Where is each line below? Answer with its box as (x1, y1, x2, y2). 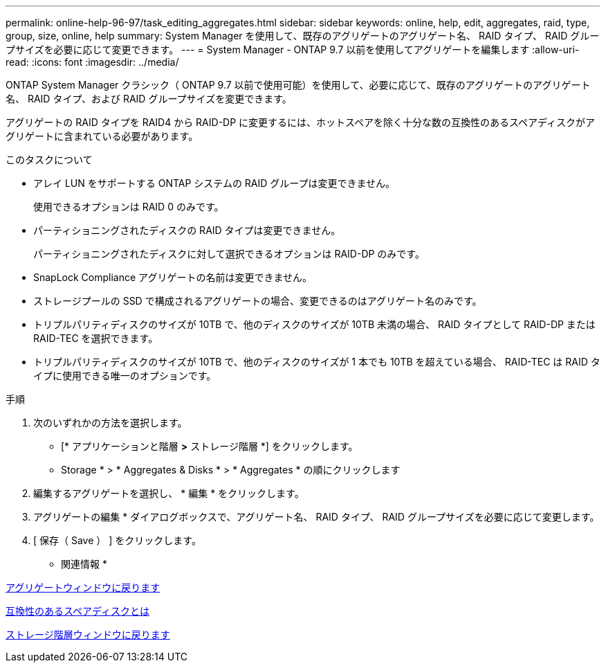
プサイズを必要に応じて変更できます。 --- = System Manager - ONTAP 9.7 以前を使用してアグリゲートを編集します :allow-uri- (6, 44, 580, 55)
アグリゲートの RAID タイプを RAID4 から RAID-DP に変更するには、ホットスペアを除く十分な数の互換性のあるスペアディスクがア (6, 116, 596, 128)
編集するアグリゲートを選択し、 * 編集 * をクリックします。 (33, 487, 304, 499)
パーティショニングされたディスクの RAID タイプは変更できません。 (33, 224, 341, 236)
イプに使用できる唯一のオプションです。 (33, 370, 217, 381)
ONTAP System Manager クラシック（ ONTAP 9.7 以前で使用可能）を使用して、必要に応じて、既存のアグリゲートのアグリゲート (6, 79, 591, 91)
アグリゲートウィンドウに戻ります (6, 581, 160, 593)
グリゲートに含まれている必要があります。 (6, 130, 199, 142)
